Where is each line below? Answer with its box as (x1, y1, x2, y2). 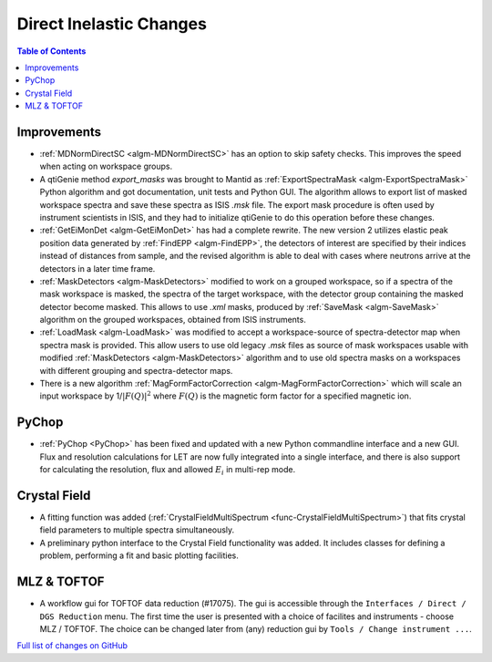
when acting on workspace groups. (39, 160, 173, 172)
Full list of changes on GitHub (16, 640, 128, 651)
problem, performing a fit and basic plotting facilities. (39, 550, 239, 561)
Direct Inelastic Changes (16, 14, 207, 34)
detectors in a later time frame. (39, 263, 156, 274)
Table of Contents (16, 46, 87, 57)
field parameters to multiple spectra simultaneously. (39, 524, 235, 535)
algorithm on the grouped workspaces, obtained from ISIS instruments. (39, 315, 307, 326)
